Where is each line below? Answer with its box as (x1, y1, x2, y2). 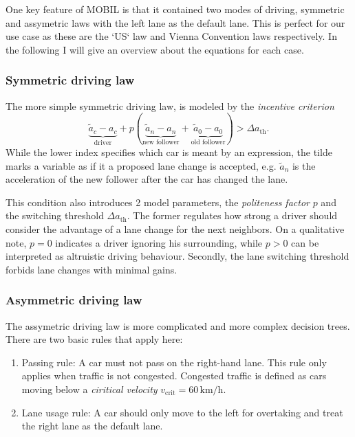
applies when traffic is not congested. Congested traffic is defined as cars (21, 368, 327, 383)
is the (292, 158, 316, 172)
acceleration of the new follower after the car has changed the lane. (6, 172, 288, 186)
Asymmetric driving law (6, 291, 142, 309)
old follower (191, 139, 226, 146)
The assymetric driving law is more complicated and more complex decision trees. (6, 318, 350, 333)
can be (291, 235, 319, 249)
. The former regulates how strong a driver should (127, 208, 338, 223)
